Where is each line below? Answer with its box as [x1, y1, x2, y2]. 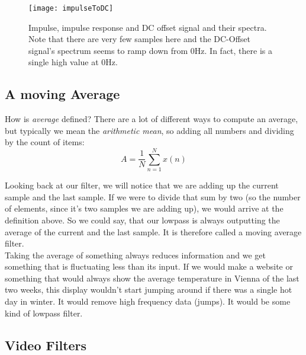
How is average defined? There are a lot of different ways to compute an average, [5, 113, 298, 125]
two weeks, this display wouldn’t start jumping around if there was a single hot [5, 283, 292, 296]
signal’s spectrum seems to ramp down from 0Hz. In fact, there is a [28, 44, 273, 56]
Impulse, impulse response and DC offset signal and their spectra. [28, 21, 267, 33]
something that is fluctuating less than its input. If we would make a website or [5, 260, 293, 273]
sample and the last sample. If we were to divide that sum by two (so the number [5, 190, 301, 203]
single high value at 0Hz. [28, 56, 118, 68]
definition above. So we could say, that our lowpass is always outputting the [5, 213, 280, 226]
